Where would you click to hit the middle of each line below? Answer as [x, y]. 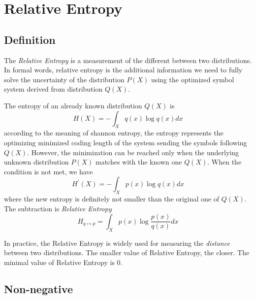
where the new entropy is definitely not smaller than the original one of [112, 199]
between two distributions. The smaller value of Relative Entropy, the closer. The [127, 252]
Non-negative [38, 288]
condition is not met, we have [48, 171]
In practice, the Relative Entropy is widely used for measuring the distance [117, 243]
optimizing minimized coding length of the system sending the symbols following [126, 142]
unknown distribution [36, 162]
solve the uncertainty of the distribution [64, 79]
